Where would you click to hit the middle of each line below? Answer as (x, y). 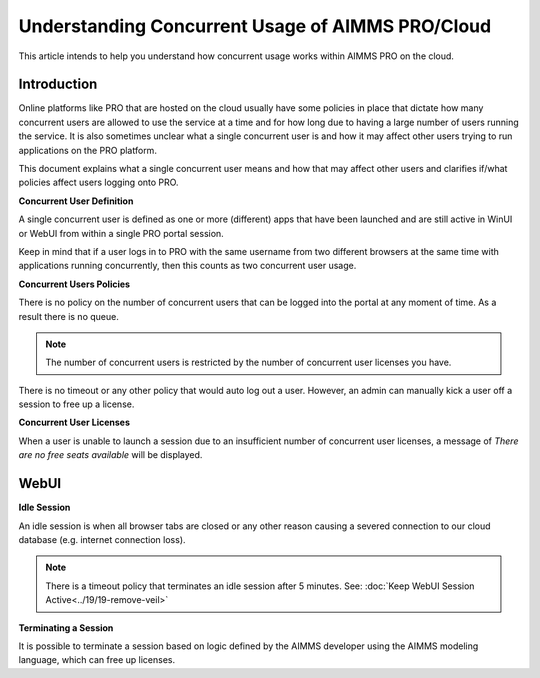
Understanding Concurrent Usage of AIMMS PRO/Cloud (255, 26)
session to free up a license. (76, 404)
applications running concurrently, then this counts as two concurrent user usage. (187, 266)
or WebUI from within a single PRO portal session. (121, 233)
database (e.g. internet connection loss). (102, 539)
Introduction (58, 84)
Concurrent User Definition (76, 201)
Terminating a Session (66, 627)
